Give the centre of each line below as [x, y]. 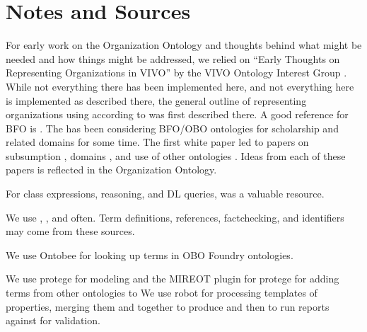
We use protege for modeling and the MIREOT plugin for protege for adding [173, 279]
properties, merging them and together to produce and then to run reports [168, 306]
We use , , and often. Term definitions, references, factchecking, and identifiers [175, 217]
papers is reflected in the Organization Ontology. [111, 170]
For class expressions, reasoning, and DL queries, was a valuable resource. [165, 194]
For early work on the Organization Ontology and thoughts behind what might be [184, 45]
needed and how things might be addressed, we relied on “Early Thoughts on [173, 58]
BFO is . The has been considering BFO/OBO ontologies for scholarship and [172, 128]
